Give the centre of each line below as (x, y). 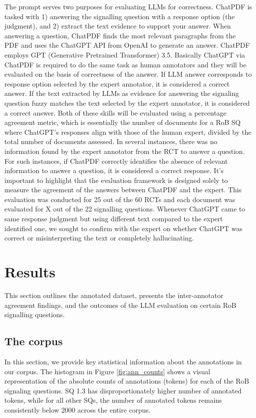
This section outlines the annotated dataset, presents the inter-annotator (114, 295)
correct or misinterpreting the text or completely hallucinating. (99, 238)
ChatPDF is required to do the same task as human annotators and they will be (126, 64)
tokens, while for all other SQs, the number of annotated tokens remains (113, 400)
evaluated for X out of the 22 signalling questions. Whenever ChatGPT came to (125, 209)
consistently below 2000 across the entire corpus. (78, 409)
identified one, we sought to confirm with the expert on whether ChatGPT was (124, 228)
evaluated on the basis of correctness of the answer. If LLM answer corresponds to (128, 74)
